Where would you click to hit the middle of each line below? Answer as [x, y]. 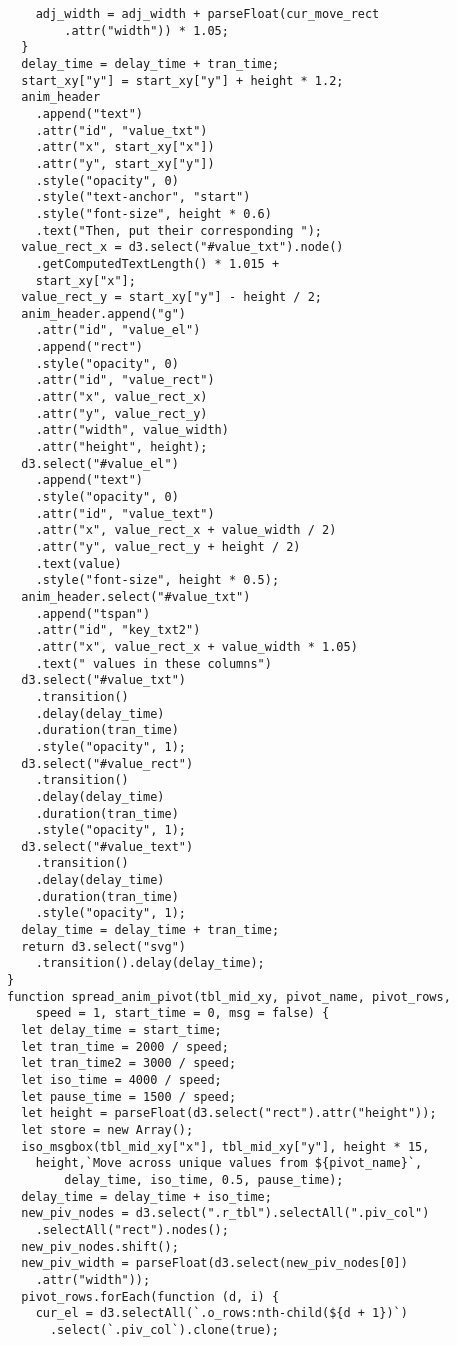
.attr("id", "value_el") [118, 330]
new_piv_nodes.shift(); [100, 1246]
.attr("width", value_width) [132, 430]
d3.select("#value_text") [107, 846]
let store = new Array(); [107, 1129]
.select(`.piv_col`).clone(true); [164, 1329]
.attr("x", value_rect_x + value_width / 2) [186, 530]
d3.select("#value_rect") [107, 763]
